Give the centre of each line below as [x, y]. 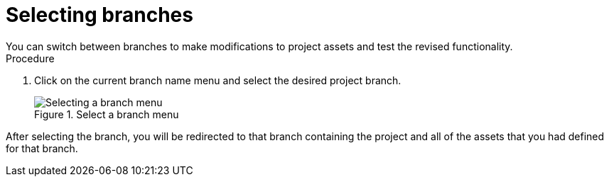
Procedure [30, 58]
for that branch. [42, 148]
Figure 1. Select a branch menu [107, 114]
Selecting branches [99, 15]
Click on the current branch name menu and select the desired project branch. [218, 80]
